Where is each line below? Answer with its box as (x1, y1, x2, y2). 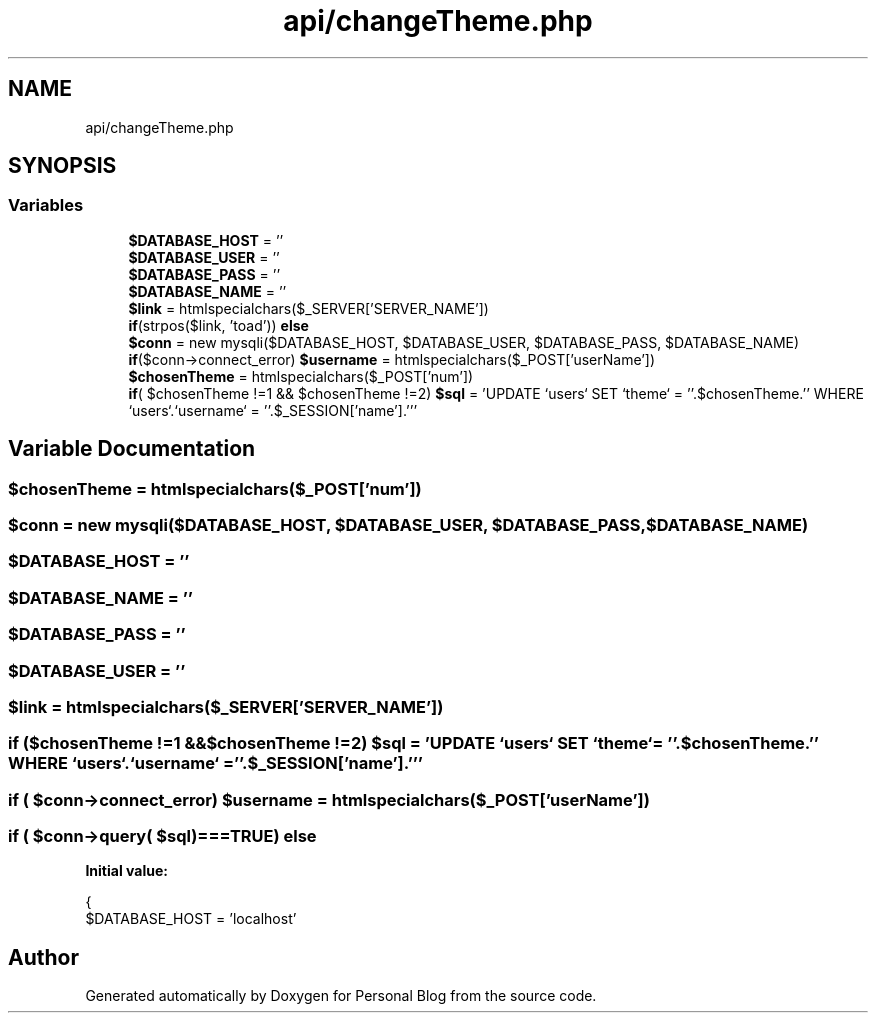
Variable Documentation (8, 436, 256, 462)
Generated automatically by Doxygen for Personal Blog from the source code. (85, 987, 597, 1005)
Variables (8, 195, 84, 216)
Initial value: (85, 862, 168, 880)
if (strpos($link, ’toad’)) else (128, 316, 309, 334)
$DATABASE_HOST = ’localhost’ (85, 910, 297, 928)
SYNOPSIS (8, 153, 117, 179)
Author (8, 944, 79, 970)
